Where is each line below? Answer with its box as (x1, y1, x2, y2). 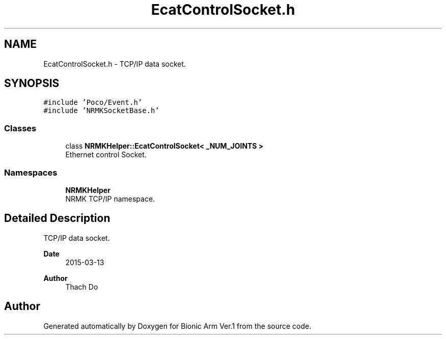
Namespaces (4, 167, 58, 178)
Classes (4, 123, 37, 133)
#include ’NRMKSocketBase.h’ (43, 106, 159, 115)
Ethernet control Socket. (65, 150, 147, 159)
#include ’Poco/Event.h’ (43, 98, 143, 107)
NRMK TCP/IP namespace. (65, 194, 155, 203)
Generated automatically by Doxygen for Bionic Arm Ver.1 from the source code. (43, 321, 312, 330)
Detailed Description (4, 212, 110, 225)
